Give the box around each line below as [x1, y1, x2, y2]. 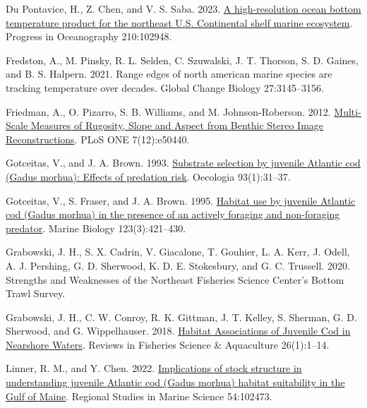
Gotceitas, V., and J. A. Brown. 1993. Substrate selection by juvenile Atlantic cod [6, 155, 361, 170]
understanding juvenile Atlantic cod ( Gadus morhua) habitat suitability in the [6, 375, 345, 390]
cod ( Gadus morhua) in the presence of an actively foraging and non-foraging [6, 207, 340, 222]
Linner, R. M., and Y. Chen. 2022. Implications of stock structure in [6, 361, 302, 376]
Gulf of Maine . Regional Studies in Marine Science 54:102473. [6, 388, 272, 403]
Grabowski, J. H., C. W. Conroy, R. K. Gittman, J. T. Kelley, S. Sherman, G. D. [6, 309, 357, 324]
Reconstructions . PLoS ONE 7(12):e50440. [6, 131, 190, 146]
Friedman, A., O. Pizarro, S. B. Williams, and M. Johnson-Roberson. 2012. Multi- [6, 104, 361, 119]
